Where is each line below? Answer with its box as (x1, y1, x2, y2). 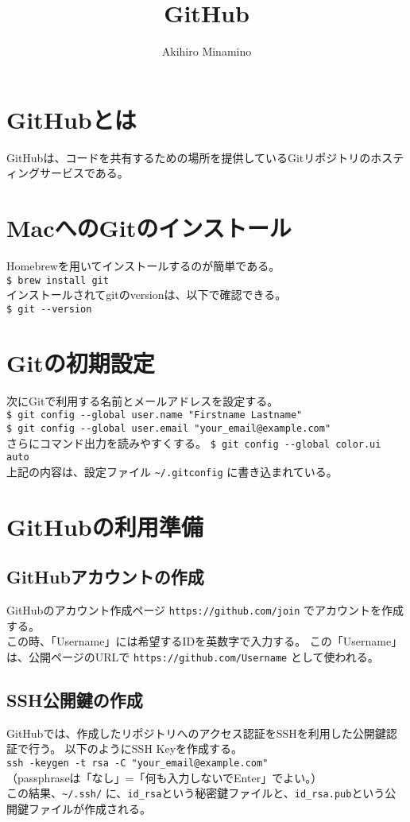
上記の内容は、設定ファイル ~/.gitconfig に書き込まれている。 (6, 463, 338, 479)
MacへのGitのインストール (6, 211, 292, 244)
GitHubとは (6, 103, 137, 135)
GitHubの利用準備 (6, 510, 203, 542)
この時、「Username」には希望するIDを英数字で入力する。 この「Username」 (6, 633, 403, 649)
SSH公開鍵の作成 (6, 687, 143, 711)
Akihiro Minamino (161, 43, 252, 60)
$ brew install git (6, 274, 109, 286)
